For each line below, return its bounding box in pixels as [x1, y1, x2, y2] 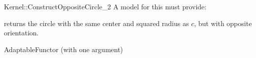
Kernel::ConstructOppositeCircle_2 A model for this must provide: [4, 1, 207, 11]
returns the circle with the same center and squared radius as [4, 18, 189, 28]
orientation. [4, 28, 39, 38]
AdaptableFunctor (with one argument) [4, 44, 123, 54]
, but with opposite [194, 18, 252, 28]
